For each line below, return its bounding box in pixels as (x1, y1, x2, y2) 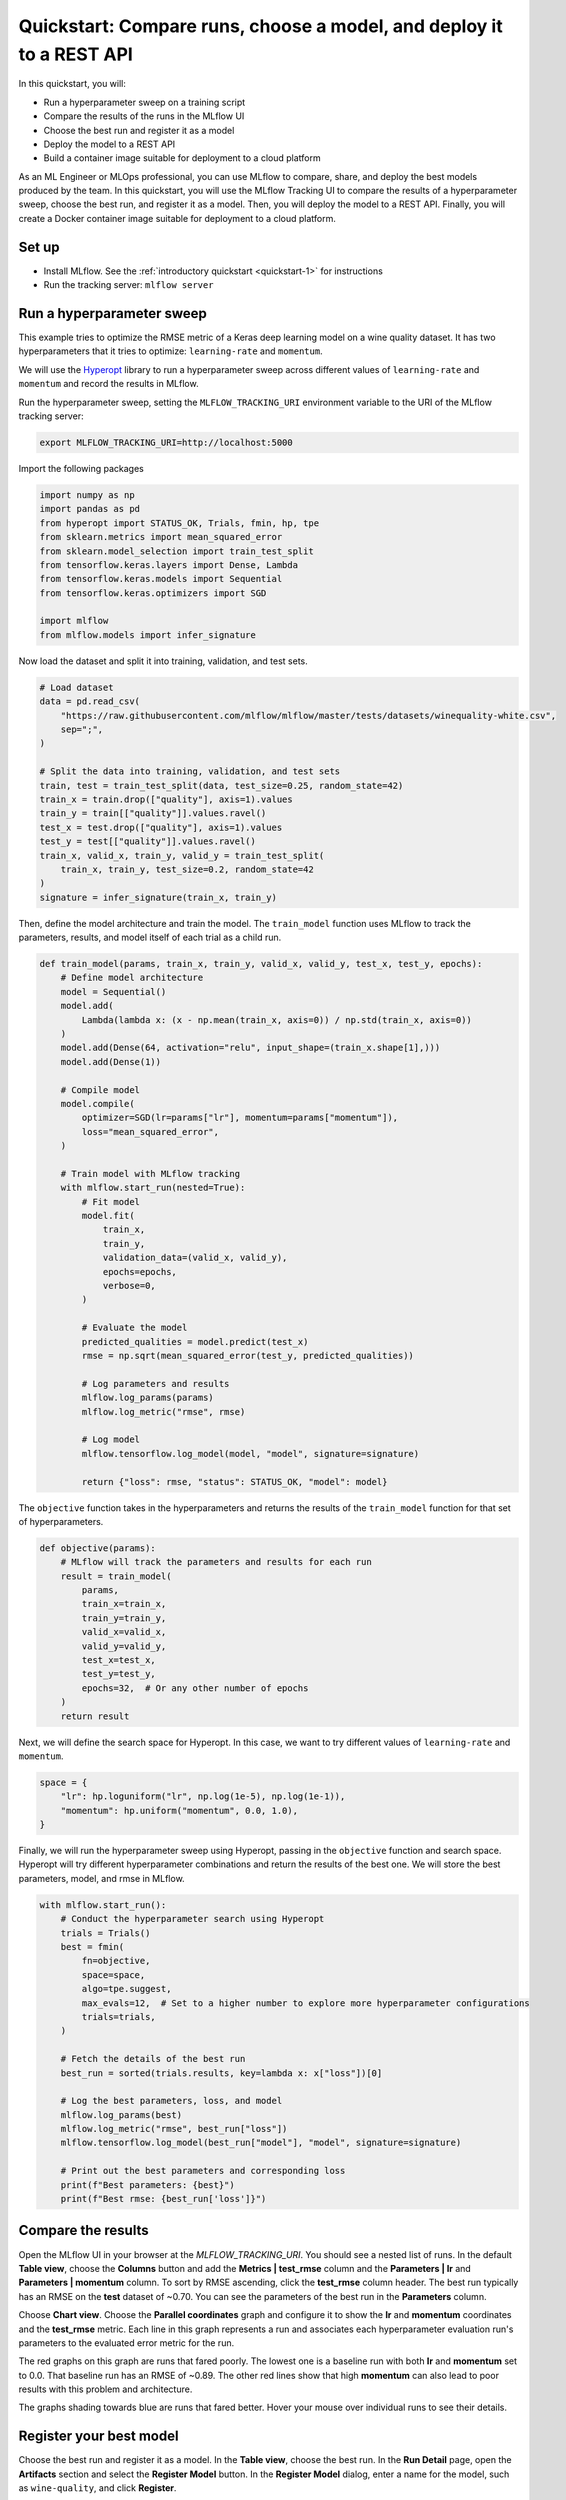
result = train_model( (60, 1570, 172, 1582)
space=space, (81, 1969, 146, 1980)
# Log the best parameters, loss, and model (60, 2095, 283, 2107)
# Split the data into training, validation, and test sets (39, 766, 341, 777)
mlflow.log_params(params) (81, 1392, 214, 1404)
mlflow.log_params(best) (60, 2109, 183, 2120)
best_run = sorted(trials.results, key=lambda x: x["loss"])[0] (60, 2067, 383, 2079)
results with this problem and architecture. (18, 2383, 193, 2395)
